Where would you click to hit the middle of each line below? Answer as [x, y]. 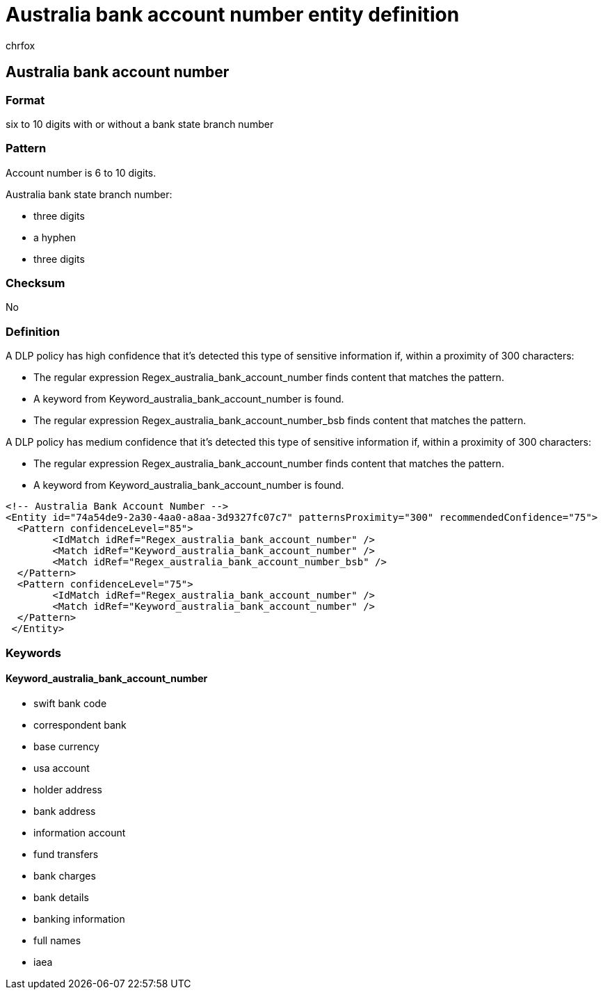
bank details [61, 897]
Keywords [33, 653]
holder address [68, 789]
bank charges [65, 875]
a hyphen [55, 237]
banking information [79, 919]
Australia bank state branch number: [89, 194]
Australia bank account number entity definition [233, 15]
